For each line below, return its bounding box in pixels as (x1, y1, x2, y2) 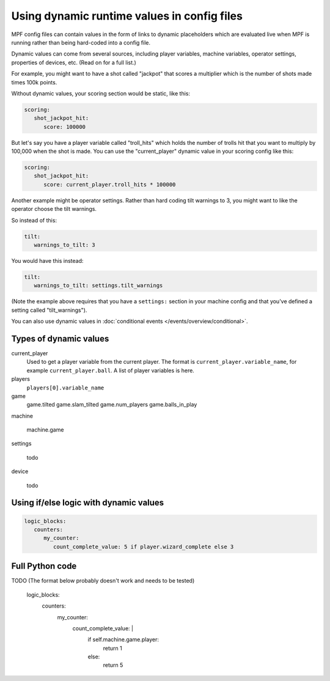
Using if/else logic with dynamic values (11, 498, 164, 508)
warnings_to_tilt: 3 (34, 241, 96, 248)
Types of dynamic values (11, 333, 109, 344)
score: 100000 (43, 123, 86, 130)
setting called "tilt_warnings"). (11, 306, 87, 314)
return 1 (103, 644, 122, 652)
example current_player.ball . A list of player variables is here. (26, 367, 195, 374)
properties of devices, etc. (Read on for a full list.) (11, 59, 137, 66)
